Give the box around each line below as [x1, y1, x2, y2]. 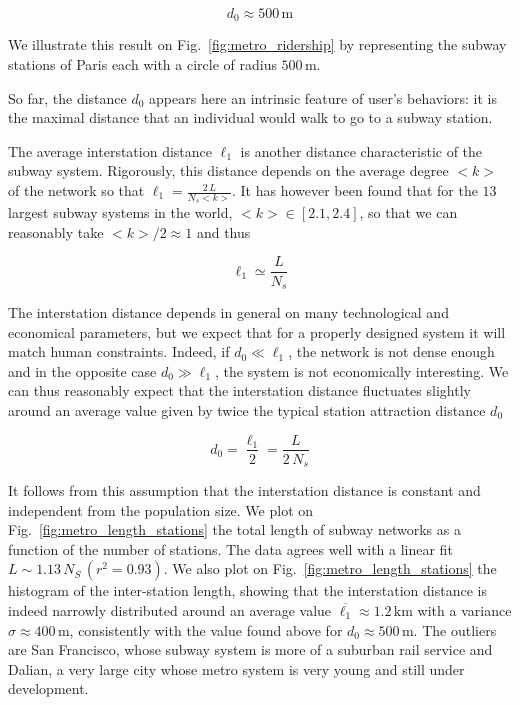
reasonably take [8, 221, 104, 242]
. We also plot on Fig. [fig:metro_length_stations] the [163, 558, 497, 579]
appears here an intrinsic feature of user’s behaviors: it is [149, 87, 498, 108]
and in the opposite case [8, 360, 157, 381]
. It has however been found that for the [231, 180, 478, 201]
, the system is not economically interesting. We [214, 360, 509, 381]
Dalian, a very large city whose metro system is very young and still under [8, 658, 465, 679]
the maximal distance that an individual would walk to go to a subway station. [8, 107, 493, 128]
